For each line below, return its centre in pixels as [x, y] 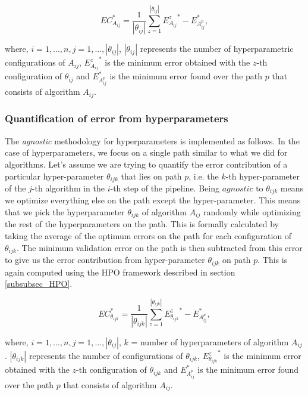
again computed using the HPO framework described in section [120, 272]
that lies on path [151, 176]
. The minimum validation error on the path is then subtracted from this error [159, 247]
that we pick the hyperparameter [65, 212]
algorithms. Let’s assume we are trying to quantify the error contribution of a [146, 164]
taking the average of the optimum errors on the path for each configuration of [148, 236]
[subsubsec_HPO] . [39, 284]
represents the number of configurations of [106, 355]
